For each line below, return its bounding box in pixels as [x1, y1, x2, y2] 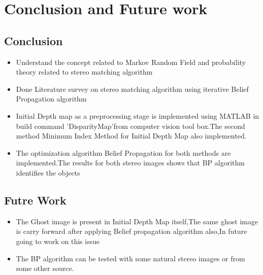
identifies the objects [16, 167, 80, 178]
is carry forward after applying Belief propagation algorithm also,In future [16, 226, 247, 236]
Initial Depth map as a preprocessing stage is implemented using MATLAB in [16, 110, 259, 121]
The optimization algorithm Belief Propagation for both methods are [16, 147, 231, 158]
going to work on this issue [16, 235, 100, 246]
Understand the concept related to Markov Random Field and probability [16, 56, 246, 67]
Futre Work [4, 192, 67, 208]
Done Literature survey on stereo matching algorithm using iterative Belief [16, 83, 249, 94]
